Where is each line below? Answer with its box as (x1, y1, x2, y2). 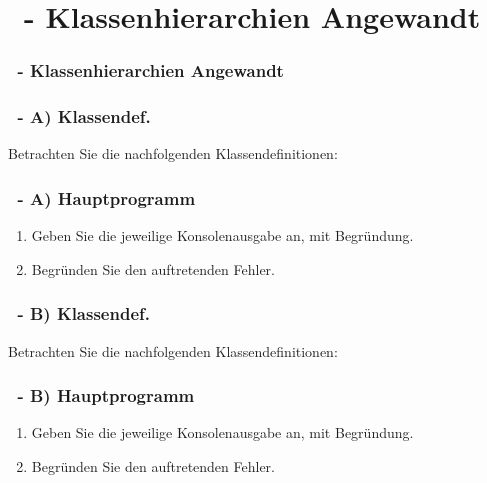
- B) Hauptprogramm (17, 383, 195, 408)
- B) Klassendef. (17, 301, 150, 326)
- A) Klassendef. (17, 104, 151, 129)
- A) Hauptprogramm (17, 185, 196, 210)
